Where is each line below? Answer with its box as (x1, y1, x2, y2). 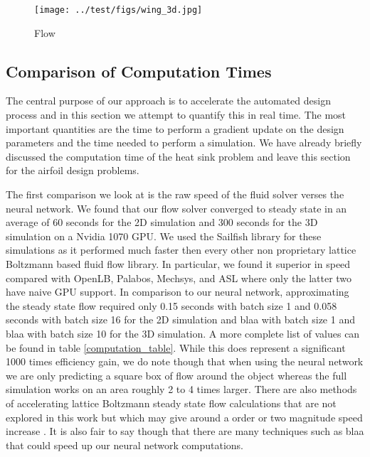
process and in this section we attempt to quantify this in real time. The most (6, 107, 347, 122)
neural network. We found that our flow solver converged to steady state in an (6, 200, 347, 215)
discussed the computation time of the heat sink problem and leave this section (6, 149, 351, 163)
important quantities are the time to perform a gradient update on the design (6, 121, 344, 136)
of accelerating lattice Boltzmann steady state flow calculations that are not (6, 395, 337, 410)
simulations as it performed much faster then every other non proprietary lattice (6, 242, 356, 257)
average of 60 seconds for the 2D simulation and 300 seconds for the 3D (6, 215, 318, 230)
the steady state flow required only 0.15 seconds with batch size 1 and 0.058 (6, 298, 337, 313)
